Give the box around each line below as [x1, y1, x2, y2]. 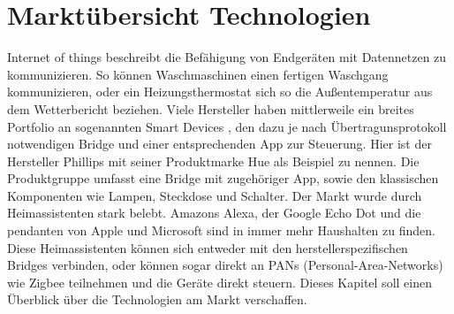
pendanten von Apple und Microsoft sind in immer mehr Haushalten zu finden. [7, 221, 435, 240]
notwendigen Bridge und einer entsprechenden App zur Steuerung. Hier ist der [7, 134, 432, 153]
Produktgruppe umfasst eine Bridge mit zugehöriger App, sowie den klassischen [7, 169, 439, 188]
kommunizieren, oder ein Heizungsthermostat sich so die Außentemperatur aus [7, 82, 433, 101]
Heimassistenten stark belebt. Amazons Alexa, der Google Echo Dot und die [7, 203, 421, 222]
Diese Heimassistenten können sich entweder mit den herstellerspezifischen [7, 238, 408, 257]
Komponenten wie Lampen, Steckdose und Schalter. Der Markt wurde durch [7, 186, 422, 204]
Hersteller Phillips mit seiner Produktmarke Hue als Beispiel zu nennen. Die [7, 151, 420, 170]
